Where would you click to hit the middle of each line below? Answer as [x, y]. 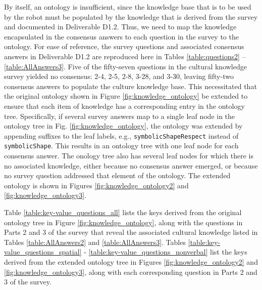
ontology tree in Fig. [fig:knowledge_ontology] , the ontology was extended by [123, 126]
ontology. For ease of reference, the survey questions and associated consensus [124, 46]
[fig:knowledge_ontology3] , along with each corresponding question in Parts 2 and [131, 272]
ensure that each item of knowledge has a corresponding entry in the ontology [124, 106]
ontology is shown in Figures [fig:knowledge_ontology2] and [96, 185]
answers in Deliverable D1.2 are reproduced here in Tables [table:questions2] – [125, 56]
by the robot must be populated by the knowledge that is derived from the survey [131, 16]
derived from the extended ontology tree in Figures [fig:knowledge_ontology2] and [131, 261]
